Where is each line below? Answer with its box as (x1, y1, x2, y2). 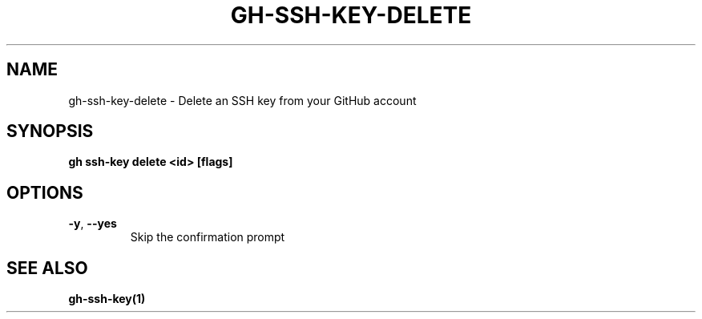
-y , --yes (68, 216, 117, 231)
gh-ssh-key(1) (68, 292, 146, 306)
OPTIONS (6, 182, 83, 203)
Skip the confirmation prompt (130, 230, 285, 244)
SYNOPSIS (6, 121, 94, 142)
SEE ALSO (6, 257, 88, 278)
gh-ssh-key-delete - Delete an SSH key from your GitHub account (68, 93, 417, 107)
